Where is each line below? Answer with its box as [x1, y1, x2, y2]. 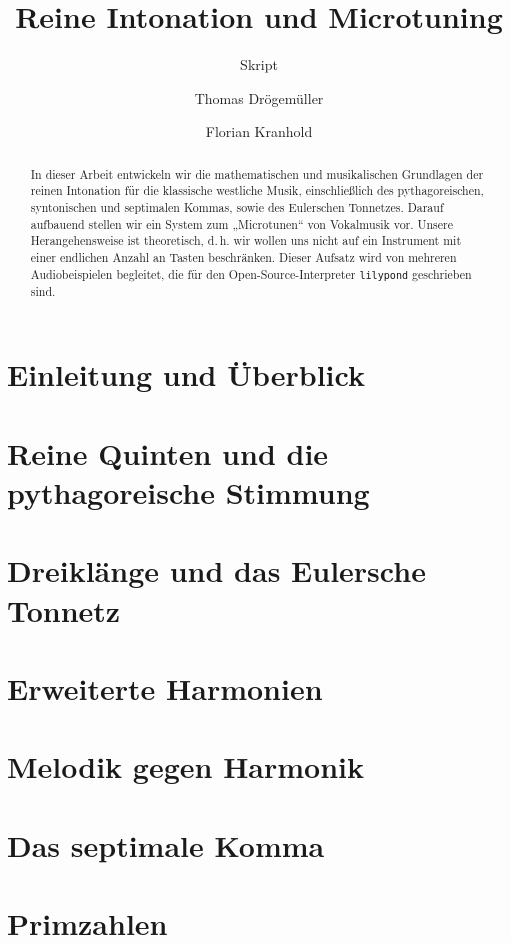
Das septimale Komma [7, 824, 325, 865]
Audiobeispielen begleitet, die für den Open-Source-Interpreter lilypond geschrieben [30, 265, 472, 282]
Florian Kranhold [205, 121, 313, 142]
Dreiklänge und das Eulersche [7, 550, 426, 591]
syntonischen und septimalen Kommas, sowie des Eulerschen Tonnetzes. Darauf [30, 199, 444, 216]
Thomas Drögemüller [194, 87, 324, 108]
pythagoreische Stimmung [7, 472, 370, 512]
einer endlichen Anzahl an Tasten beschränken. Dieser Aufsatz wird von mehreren [30, 248, 457, 265]
